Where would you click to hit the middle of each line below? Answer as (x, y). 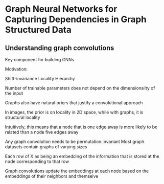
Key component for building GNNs (40, 59)
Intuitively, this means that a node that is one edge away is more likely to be (81, 127)
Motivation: (16, 69)
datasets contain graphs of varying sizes (46, 147)
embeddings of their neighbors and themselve (52, 176)
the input (14, 93)
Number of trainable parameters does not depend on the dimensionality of (80, 88)
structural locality (23, 117)
